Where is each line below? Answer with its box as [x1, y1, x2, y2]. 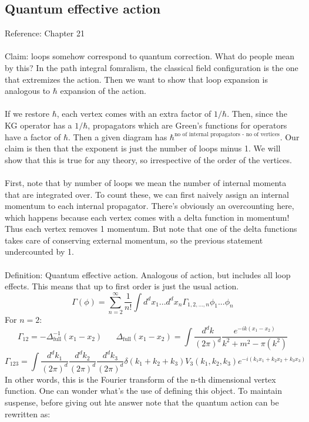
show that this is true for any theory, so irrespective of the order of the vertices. [5, 153, 292, 166]
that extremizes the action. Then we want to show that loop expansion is [5, 73, 268, 85]
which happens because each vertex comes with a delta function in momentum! [5, 211, 290, 223]
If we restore [5, 107, 49, 120]
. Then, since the [227, 107, 287, 120]
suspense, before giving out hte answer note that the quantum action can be [5, 396, 279, 409]
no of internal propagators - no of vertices [174, 131, 280, 138]
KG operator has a [5, 119, 72, 131]
